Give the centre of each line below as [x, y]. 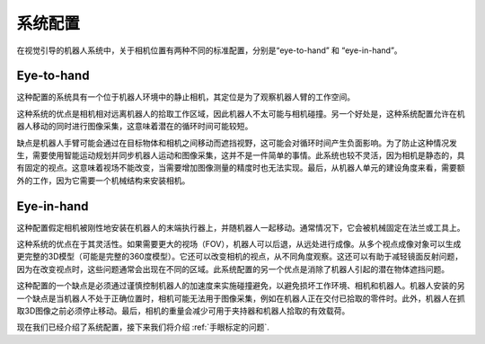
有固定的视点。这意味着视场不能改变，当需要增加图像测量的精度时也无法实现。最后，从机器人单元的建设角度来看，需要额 [241, 168]
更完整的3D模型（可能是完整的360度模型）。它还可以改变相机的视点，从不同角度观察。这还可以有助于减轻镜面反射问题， [239, 257]
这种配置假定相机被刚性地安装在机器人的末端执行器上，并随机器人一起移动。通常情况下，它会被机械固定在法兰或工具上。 [241, 227]
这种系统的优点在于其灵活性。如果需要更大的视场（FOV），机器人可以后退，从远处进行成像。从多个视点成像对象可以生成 [239, 244]
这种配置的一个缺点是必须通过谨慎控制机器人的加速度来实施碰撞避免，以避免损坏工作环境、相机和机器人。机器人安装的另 [241, 286]
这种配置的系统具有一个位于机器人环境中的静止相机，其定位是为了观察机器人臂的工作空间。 [185, 97]
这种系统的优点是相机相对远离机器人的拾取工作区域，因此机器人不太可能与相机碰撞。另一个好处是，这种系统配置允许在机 [241, 113]
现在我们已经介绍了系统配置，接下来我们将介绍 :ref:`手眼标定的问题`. [143, 327]
